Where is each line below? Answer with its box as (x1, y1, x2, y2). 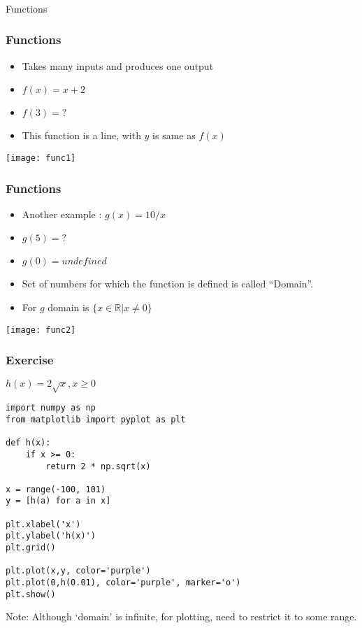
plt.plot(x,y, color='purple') (6, 566, 151, 576)
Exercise (6, 351, 54, 369)
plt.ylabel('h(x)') (6, 531, 96, 541)
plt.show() (6, 589, 56, 599)
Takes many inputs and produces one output (22, 58, 214, 73)
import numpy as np (6, 403, 96, 413)
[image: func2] (6, 324, 76, 335)
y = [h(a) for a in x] (6, 496, 111, 506)
